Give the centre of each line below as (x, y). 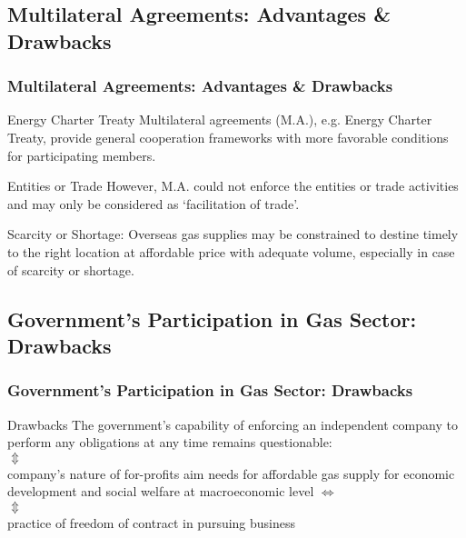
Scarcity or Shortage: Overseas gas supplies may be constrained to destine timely (233, 234)
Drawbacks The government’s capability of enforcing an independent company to (233, 424)
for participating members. (82, 155)
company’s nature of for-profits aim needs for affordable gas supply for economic (231, 473)
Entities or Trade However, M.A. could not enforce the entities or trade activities (233, 186)
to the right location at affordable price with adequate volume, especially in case (231, 251)
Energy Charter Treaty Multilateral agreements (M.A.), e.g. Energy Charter (220, 120)
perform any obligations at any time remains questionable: (170, 442)
